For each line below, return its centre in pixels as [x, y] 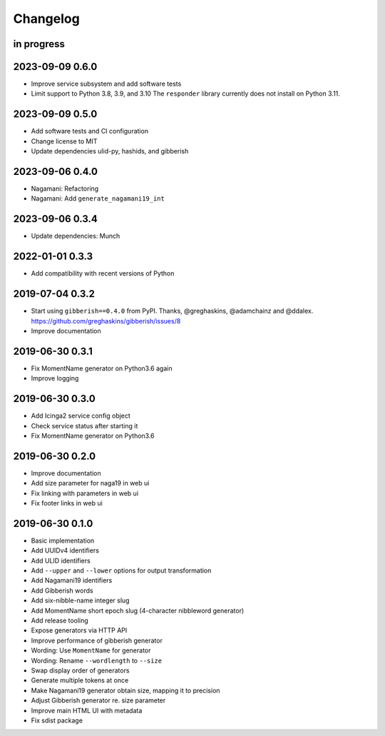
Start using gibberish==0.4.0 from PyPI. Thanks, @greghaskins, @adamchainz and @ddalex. [172, 311]
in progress [39, 44]
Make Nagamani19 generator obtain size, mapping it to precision [125, 690]
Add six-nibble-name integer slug [80, 600]
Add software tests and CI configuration [90, 131]
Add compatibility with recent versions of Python [103, 273]
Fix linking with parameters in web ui [85, 493]
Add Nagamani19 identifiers [72, 580]
